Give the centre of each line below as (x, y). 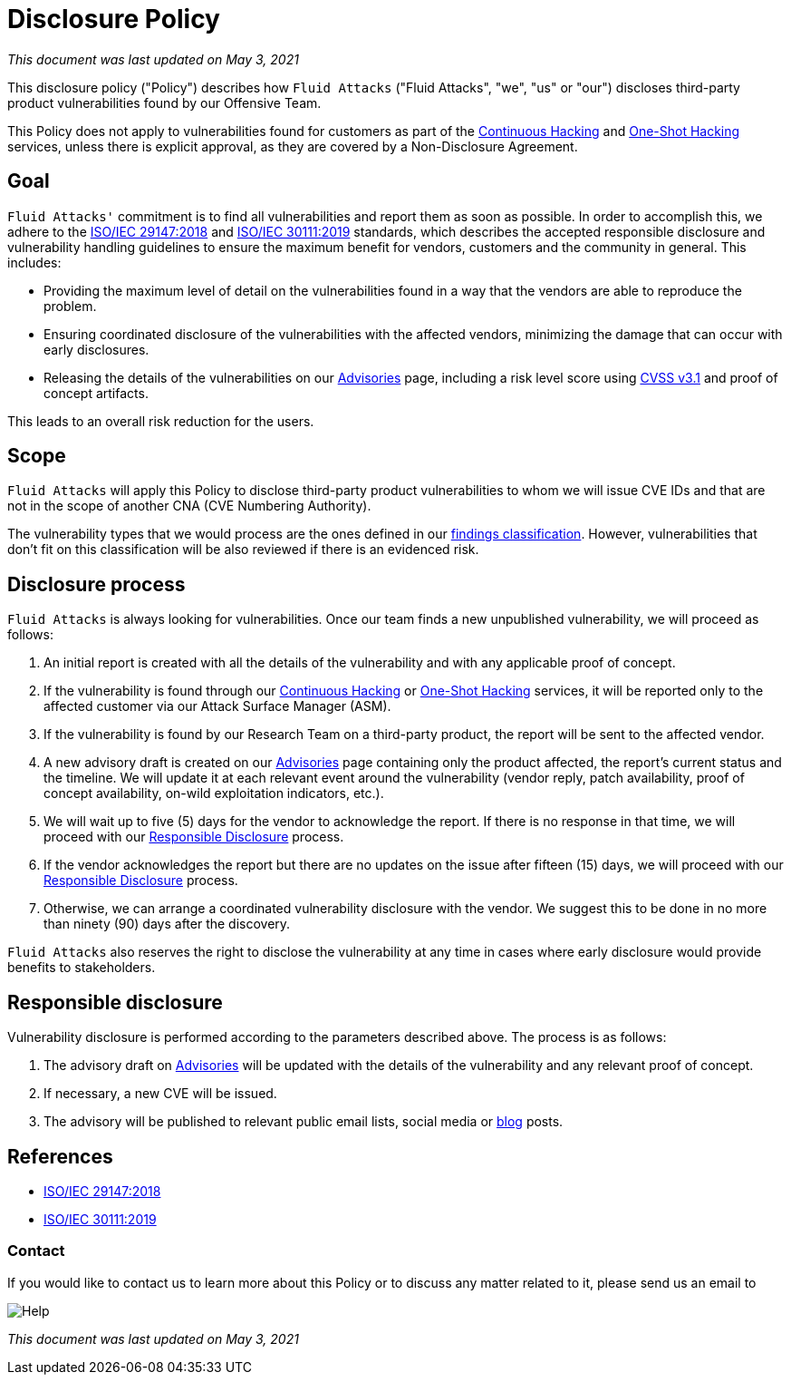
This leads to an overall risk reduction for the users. (161, 421)
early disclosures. (96, 349)
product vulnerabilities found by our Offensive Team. (164, 102)
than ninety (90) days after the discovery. (167, 924)
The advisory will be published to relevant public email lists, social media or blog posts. (304, 1122)
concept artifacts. (96, 393)
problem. (70, 306)
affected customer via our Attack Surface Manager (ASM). (217, 706)
